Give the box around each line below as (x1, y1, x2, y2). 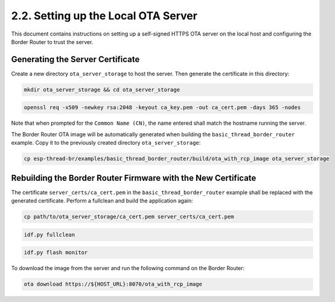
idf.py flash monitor (24, 249, 88, 256)
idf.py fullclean (24, 231, 75, 238)
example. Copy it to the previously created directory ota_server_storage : (11, 139, 201, 146)
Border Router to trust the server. (11, 38, 94, 45)
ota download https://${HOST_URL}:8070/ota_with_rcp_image (24, 281, 202, 288)
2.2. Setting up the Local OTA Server (11, 9, 197, 22)
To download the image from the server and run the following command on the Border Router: (11, 265, 245, 272)
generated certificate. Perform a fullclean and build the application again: (11, 197, 193, 204)
